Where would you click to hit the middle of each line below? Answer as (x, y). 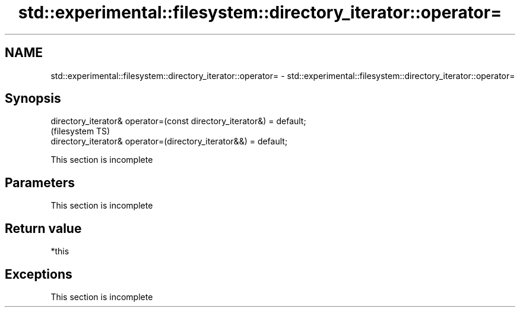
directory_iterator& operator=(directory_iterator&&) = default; (169, 141)
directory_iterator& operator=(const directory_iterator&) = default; (178, 121)
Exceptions (39, 274)
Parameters (40, 182)
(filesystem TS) (80, 131)
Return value (43, 228)
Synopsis (33, 99)
